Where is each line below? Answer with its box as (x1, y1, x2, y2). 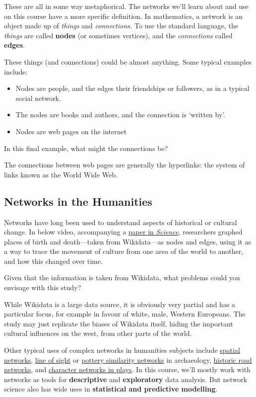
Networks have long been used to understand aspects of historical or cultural (4, 217, 237, 227)
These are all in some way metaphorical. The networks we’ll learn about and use (4, 1, 249, 11)
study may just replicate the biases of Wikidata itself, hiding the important (4, 318, 233, 328)
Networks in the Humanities (4, 193, 152, 209)
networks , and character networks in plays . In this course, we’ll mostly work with (4, 364, 251, 375)
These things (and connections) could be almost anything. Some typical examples (4, 56, 252, 67)
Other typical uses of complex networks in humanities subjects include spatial (4, 345, 240, 355)
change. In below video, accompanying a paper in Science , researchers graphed (4, 227, 243, 237)
